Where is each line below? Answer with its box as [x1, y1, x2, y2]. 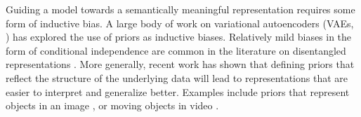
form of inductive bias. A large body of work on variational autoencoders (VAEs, [6, 15, 354, 30]
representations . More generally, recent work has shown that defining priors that [6, 57, 355, 71]
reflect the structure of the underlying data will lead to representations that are [6, 70, 348, 85]
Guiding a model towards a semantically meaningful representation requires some [6, 2, 355, 16]
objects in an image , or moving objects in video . [6, 98, 219, 113]
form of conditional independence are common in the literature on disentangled [6, 43, 346, 57]
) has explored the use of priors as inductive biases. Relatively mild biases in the [6, 29, 352, 44]
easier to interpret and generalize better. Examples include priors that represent [6, 84, 350, 99]
